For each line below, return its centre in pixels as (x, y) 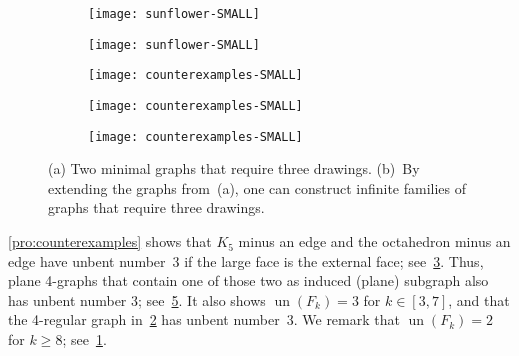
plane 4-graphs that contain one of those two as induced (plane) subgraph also (248, 280)
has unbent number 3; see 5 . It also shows (137, 299)
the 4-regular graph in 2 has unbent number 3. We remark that (204, 319)
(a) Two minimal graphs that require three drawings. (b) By (234, 168)
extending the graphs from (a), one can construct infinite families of (257, 187)
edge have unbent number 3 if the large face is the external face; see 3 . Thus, (246, 260)
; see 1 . (84, 339)
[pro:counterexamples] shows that (110, 241)
